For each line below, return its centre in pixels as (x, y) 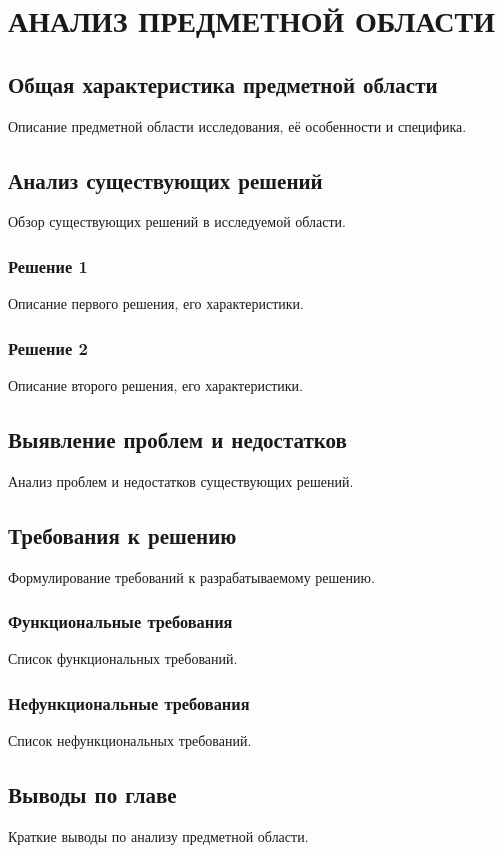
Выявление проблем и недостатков (177, 438)
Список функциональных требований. (123, 658)
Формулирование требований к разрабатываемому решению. (191, 576)
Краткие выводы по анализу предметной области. (158, 836)
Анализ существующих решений (165, 179)
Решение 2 (48, 347)
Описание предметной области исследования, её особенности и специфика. (237, 125)
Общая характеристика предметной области (223, 83)
